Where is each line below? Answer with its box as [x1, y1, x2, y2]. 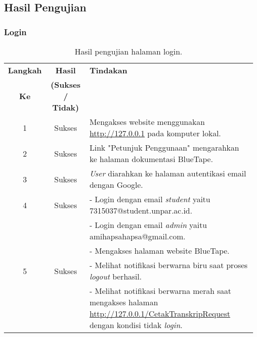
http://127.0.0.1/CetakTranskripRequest [89, 308, 230, 319]
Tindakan [89, 64, 128, 76]
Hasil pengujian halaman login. [75, 46, 182, 57]
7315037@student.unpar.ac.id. [89, 205, 192, 216]
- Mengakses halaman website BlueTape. [89, 245, 230, 256]
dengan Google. [89, 179, 143, 190]
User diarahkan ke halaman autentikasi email [89, 168, 246, 179]
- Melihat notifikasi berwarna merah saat [89, 285, 231, 296]
